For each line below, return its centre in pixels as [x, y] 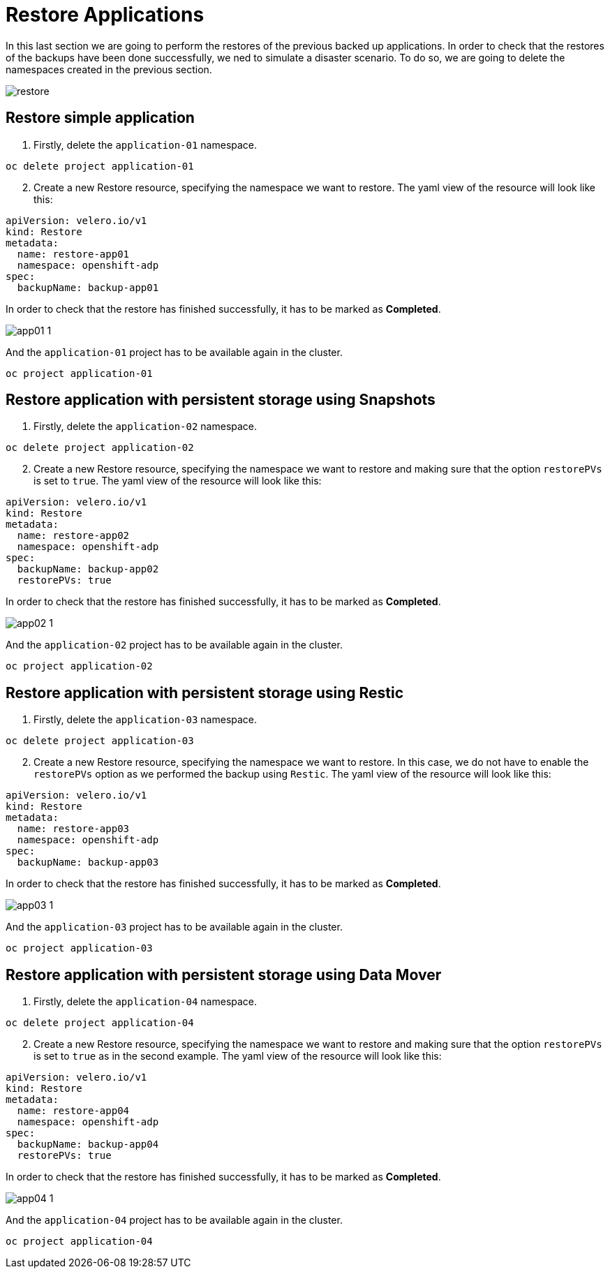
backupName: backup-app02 [88, 569]
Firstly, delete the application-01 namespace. [146, 145]
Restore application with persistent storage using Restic [205, 692]
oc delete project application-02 [100, 448]
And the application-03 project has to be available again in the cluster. [174, 927]
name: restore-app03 [73, 829]
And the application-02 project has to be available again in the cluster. [174, 645]
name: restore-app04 [73, 1111]
